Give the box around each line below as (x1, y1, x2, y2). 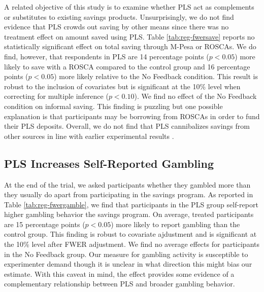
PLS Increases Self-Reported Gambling (4, 155, 214, 171)
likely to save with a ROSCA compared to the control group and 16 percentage (4, 61, 250, 71)
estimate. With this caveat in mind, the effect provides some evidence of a (4, 268, 235, 279)
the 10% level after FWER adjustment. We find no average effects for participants (4, 239, 260, 249)
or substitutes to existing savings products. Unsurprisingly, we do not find (4, 11, 234, 22)
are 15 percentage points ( (4, 218, 85, 229)
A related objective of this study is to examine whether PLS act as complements (4, 2, 254, 12)
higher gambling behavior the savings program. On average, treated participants (4, 209, 254, 220)
